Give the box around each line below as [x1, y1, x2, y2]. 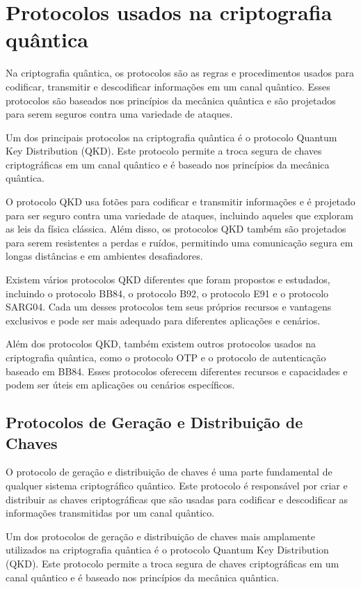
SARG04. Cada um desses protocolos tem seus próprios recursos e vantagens [6, 299, 332, 314]
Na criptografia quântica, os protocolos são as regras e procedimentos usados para [6, 65, 354, 80]
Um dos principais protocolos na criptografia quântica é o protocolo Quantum [6, 129, 337, 144]
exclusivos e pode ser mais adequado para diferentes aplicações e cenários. [6, 313, 321, 327]
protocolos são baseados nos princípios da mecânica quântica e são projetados [6, 93, 336, 107]
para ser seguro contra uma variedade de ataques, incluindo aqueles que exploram [6, 207, 353, 222]
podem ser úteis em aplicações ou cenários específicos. [6, 377, 235, 392]
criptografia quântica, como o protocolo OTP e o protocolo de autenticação [6, 350, 326, 364]
